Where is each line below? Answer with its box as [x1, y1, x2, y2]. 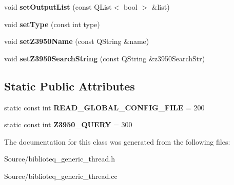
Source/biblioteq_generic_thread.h [4, 153, 115, 164]
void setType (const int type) [4, 18, 100, 29]
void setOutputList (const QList [4, 2, 112, 12]
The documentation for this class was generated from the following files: [4, 136, 230, 147]
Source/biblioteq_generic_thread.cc [4, 170, 118, 181]
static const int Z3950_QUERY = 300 [4, 119, 132, 130]
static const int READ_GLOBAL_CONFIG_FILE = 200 [4, 102, 205, 112]
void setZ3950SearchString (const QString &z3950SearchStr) [4, 53, 205, 63]
